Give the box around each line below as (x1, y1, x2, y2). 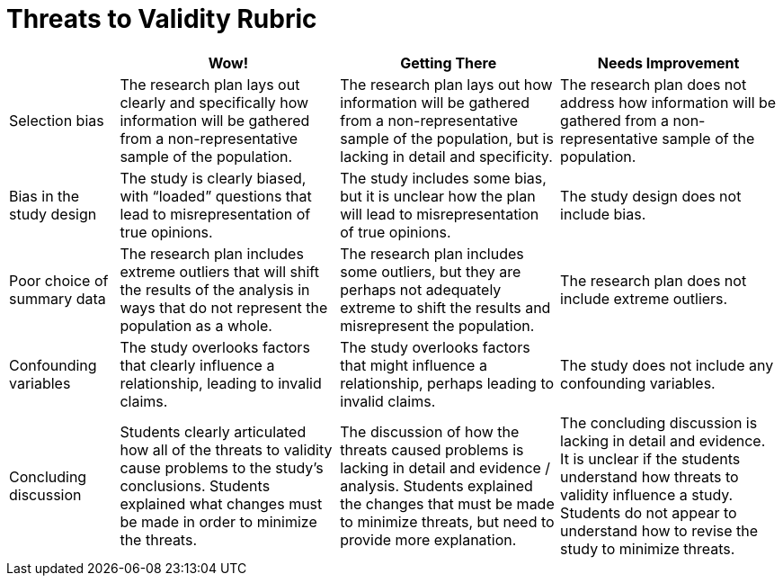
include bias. (560, 204, 646, 223)
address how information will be (560, 93, 777, 112)
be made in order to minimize (120, 512, 317, 531)
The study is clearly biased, (120, 168, 307, 187)
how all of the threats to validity (120, 440, 333, 459)
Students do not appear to (560, 503, 737, 522)
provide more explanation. (340, 530, 517, 549)
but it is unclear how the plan (340, 186, 536, 205)
